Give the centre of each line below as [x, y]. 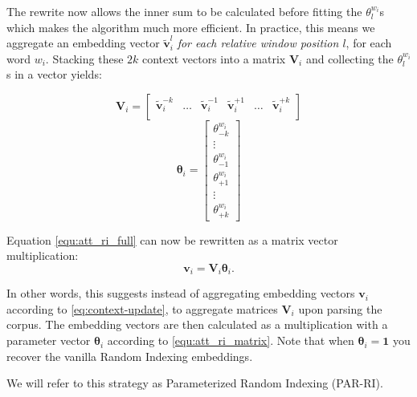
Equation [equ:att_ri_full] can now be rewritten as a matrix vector [172, 239]
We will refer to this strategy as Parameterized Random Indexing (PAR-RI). [195, 383]
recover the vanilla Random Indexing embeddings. [130, 356]
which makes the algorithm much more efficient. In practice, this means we [191, 27]
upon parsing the [340, 308]
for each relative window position [258, 43]
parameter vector [49, 340]
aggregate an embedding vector [83, 43]
